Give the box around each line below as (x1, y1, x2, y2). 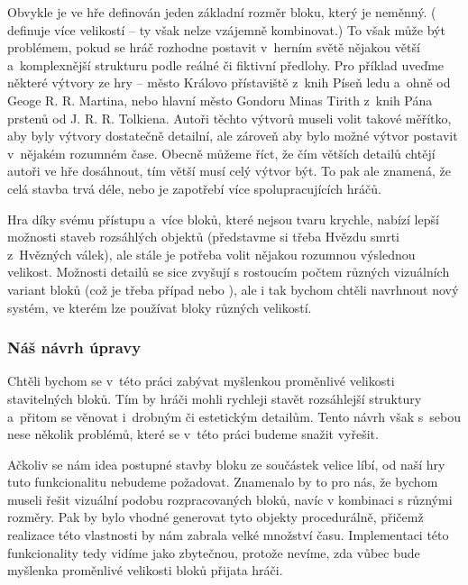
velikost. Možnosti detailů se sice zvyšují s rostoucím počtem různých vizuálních (7, 262, 450, 281)
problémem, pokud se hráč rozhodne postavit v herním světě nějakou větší (7, 38, 420, 57)
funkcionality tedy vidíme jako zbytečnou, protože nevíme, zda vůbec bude (7, 543, 420, 562)
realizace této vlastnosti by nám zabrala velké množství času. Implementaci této (7, 526, 449, 544)
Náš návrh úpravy (7, 336, 142, 359)
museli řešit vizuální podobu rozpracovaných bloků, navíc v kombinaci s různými (7, 489, 453, 508)
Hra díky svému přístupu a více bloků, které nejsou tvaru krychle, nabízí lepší (7, 209, 439, 228)
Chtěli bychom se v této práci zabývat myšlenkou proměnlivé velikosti (7, 371, 395, 390)
